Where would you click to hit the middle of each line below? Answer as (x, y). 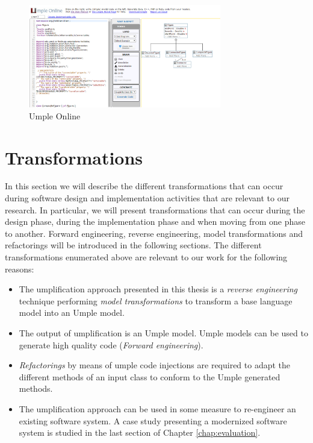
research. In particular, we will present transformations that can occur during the (155, 209)
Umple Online (55, 115)
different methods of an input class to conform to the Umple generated (150, 376)
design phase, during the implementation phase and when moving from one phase (155, 222)
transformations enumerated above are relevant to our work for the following (146, 257)
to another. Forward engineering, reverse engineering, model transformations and (154, 233)
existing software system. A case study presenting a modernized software (153, 420)
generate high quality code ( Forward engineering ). (111, 344)
